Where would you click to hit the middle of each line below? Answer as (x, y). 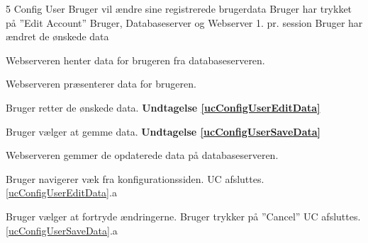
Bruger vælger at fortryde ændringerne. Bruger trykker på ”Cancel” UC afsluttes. (183, 216)
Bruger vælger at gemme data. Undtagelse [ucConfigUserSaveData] (163, 131)
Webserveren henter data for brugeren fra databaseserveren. (135, 60)
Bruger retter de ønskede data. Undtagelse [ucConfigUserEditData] (163, 107)
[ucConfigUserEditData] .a (61, 192)
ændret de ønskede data (57, 36)
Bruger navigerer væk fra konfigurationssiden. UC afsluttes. (135, 178)
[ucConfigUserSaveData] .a (62, 230)
